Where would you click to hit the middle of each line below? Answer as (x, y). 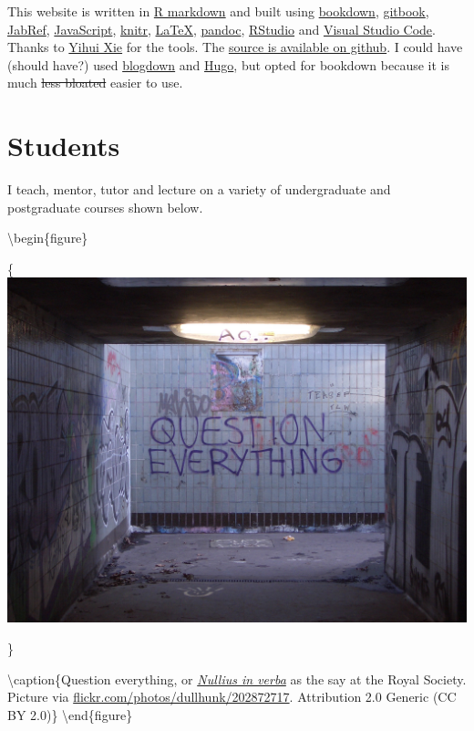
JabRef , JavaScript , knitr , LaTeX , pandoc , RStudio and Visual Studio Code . (222, 29)
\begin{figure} (48, 238)
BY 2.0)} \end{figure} (70, 714)
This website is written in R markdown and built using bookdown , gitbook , (218, 11)
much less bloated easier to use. (95, 83)
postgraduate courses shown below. (105, 207)
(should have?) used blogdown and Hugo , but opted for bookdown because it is (228, 64)
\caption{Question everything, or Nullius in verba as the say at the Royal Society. (237, 679)
